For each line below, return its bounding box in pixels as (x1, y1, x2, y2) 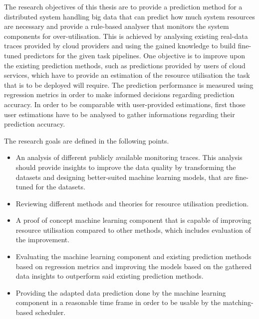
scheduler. (35, 307, 66, 318)
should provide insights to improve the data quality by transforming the (15, 161, 236, 172)
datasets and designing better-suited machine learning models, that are (15, 171, 233, 182)
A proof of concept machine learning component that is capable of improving (15, 215, 252, 225)
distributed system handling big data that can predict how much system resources (4, 11, 255, 21)
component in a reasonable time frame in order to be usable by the (15, 297, 221, 308)
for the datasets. (35, 181, 85, 192)
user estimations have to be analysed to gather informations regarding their (4, 109, 235, 119)
